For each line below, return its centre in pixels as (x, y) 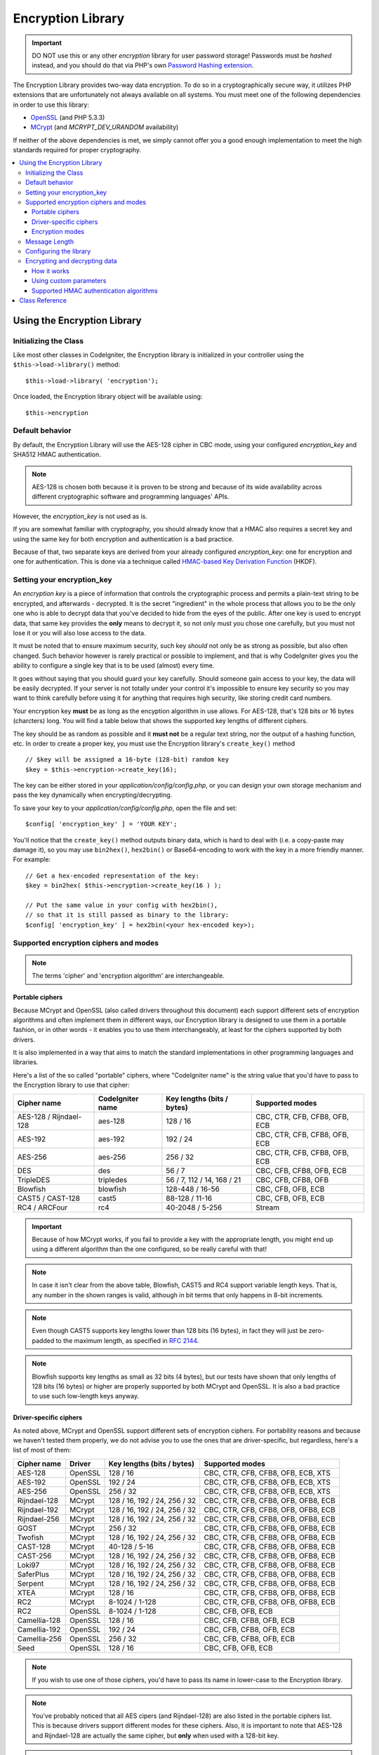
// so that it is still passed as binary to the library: (127, 915)
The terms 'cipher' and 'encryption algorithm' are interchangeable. (128, 976)
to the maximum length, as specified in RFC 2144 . (127, 1340)
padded (43, 1340)
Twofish (31, 1537)
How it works (51, 271)
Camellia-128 (39, 1620)
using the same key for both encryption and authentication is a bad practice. (124, 539)
